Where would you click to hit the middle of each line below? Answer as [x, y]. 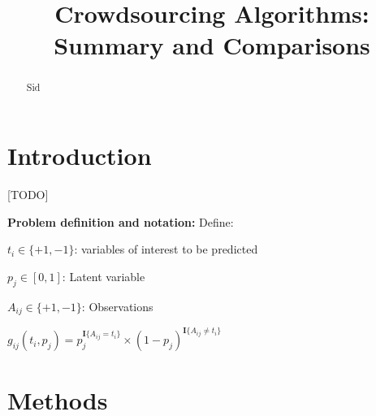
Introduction [80, 156]
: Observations [117, 306]
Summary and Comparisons [212, 45]
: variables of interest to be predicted [166, 249]
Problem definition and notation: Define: [121, 221]
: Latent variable [104, 276]
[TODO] [28, 194]
